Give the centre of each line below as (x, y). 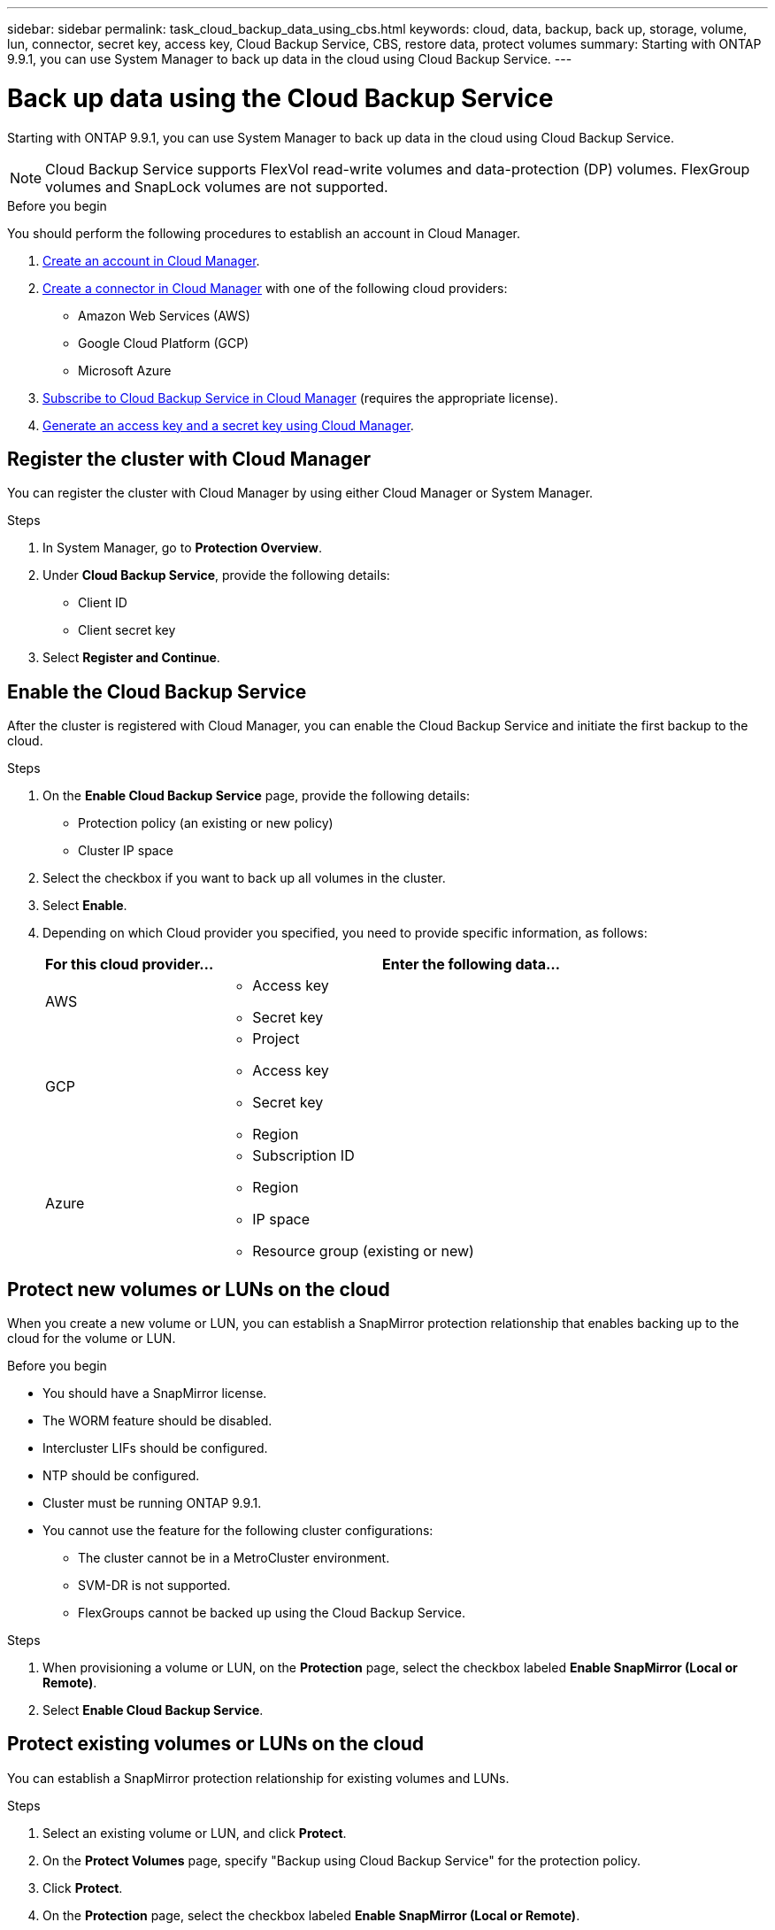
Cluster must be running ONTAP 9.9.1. (152, 1503)
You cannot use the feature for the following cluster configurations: (238, 1531)
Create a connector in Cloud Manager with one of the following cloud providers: (275, 288)
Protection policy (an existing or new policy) (206, 823)
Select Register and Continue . (131, 658)
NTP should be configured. (121, 1476)
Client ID (103, 603)
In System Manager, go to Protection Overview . (183, 548)
